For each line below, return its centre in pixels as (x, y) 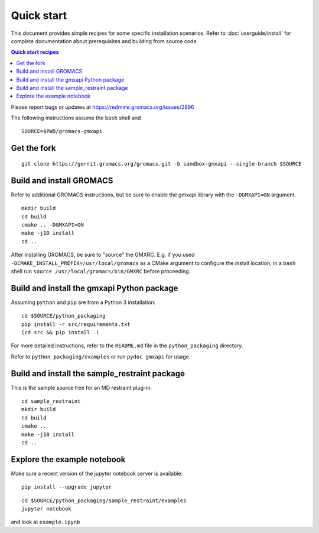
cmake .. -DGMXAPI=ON (53, 224)
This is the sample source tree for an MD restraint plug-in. (81, 387)
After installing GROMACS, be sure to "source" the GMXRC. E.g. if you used (103, 255)
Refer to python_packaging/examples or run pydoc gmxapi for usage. (101, 356)
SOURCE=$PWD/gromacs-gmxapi (62, 131)
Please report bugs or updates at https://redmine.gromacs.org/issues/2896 (102, 107)
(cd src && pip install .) (61, 332)
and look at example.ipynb (45, 522)
